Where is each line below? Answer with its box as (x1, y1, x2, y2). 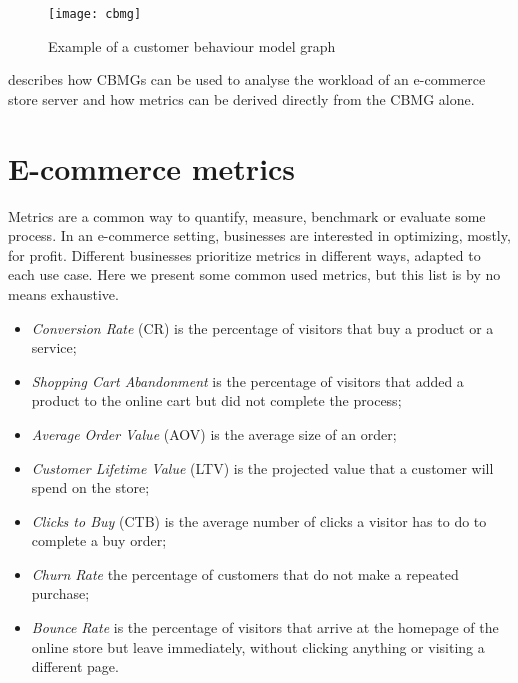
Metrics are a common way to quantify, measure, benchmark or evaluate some (8, 205, 486, 226)
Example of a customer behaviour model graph (48, 35, 336, 56)
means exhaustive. (8, 283, 119, 304)
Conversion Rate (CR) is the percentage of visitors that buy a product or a (31, 317, 494, 338)
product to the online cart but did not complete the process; (31, 390, 402, 411)
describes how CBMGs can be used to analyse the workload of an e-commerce (8, 69, 486, 90)
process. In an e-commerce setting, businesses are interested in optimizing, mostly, (8, 225, 511, 246)
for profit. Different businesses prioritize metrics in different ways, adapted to (8, 244, 481, 265)
